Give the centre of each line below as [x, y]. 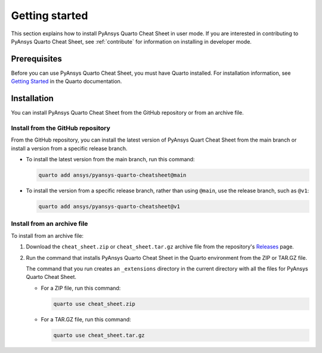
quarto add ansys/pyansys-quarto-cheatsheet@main [112, 175]
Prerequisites [36, 59]
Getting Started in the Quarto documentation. [66, 81]
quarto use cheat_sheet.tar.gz [99, 335]
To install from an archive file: [47, 235]
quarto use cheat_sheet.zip [94, 304]
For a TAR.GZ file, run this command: [86, 319]
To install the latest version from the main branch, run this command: [110, 159]
